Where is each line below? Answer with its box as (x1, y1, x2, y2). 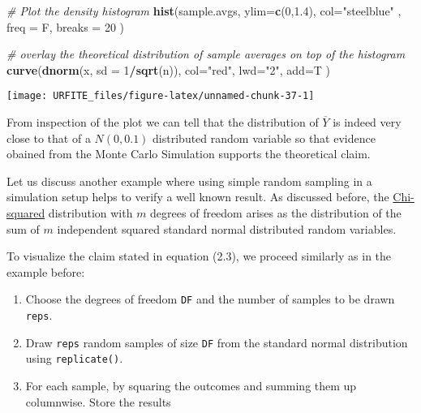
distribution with (48, 204, 133, 221)
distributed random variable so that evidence (153, 129, 376, 146)
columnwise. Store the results (25, 393, 171, 410)
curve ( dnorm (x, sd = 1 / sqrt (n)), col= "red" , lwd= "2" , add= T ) (6, 61, 331, 78)
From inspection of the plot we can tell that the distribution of (6, 114, 319, 131)
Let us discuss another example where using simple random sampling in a (6, 172, 372, 189)
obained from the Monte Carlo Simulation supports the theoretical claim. (6, 145, 371, 162)
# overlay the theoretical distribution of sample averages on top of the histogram (6, 45, 406, 62)
